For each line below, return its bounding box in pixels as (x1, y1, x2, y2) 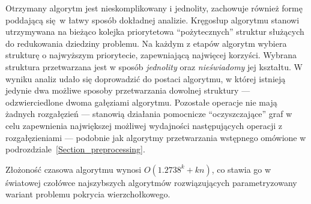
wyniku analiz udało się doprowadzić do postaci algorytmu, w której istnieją (5, 72, 286, 85)
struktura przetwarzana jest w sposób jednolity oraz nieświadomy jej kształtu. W (5, 60, 303, 73)
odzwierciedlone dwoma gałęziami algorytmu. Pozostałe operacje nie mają (5, 95, 277, 108)
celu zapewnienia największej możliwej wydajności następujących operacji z (5, 119, 283, 131)
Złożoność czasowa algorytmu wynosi (5, 163, 142, 175)
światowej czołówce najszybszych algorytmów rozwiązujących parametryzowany (5, 176, 297, 188)
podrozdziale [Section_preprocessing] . (5, 143, 145, 155)
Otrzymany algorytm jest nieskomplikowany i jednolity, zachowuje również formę (5, 2, 303, 14)
